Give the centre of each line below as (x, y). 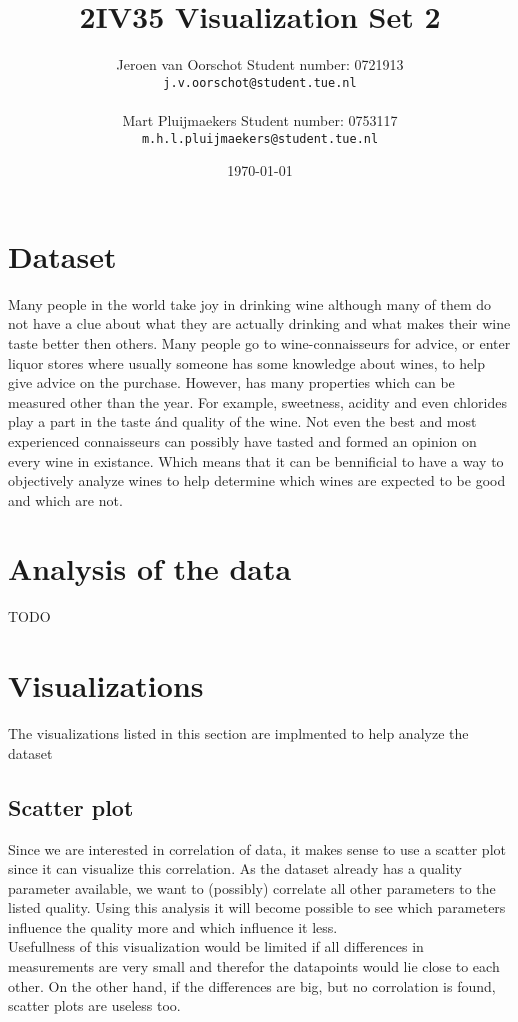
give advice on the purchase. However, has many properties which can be (231, 382)
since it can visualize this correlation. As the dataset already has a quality (235, 868)
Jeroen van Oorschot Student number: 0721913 (260, 64)
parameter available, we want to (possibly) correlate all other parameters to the (252, 887)
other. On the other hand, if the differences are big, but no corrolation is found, (252, 985)
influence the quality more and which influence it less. (173, 926)
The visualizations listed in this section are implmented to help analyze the (238, 733)
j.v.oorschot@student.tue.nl (260, 82)
